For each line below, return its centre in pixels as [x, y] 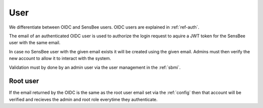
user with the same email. [35, 43]
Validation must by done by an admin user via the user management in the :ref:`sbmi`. [95, 67]
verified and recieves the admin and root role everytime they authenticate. [83, 99]
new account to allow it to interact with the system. [60, 59]
